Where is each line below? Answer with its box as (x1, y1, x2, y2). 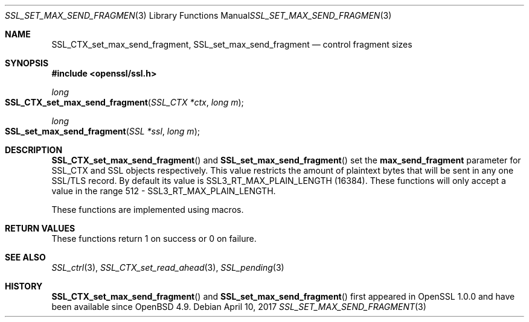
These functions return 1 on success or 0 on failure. (51, 233, 257, 244)
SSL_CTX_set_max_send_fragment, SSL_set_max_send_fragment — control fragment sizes (51, 39, 412, 49)
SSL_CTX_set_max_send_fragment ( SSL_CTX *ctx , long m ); (5, 97, 244, 107)
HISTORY (5, 281, 43, 291)
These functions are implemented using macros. (51, 204, 244, 215)
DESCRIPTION (5, 145, 63, 155)
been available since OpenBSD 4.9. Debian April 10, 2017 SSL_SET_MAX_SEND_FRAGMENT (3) (51, 301, 426, 312)
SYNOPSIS (5, 58, 49, 68)
